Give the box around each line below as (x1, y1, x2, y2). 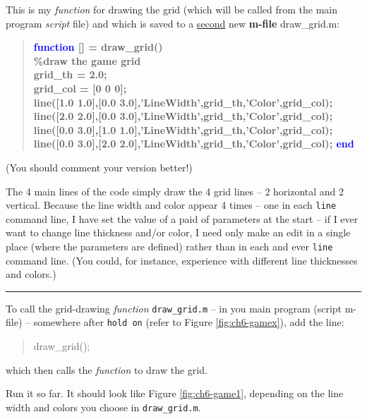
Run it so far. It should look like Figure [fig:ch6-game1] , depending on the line (6, 386, 344, 401)
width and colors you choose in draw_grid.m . (6, 399, 201, 414)
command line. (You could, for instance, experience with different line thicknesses (6, 253, 358, 267)
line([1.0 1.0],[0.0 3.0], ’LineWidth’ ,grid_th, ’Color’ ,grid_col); (33, 95, 333, 109)
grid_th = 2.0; (33, 67, 107, 82)
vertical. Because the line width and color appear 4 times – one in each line (6, 198, 337, 212)
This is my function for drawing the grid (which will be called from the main (6, 2, 338, 16)
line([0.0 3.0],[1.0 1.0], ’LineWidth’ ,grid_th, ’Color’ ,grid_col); (33, 122, 333, 137)
